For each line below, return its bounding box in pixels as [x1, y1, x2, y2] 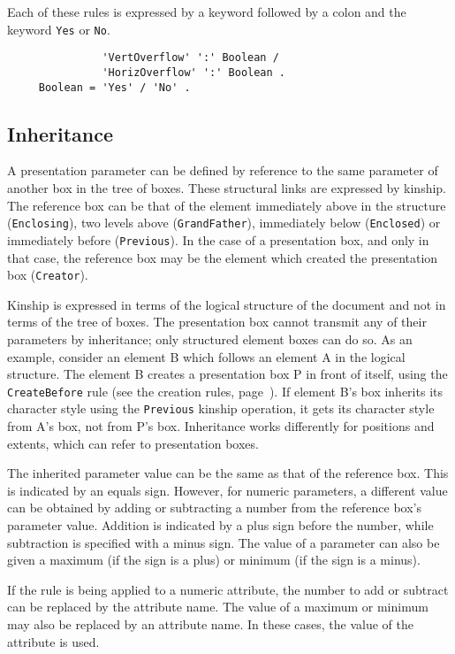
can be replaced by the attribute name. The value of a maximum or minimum [7, 597, 428, 616]
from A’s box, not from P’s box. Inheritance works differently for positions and [7, 417, 435, 435]
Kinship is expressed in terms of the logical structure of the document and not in [7, 295, 446, 313]
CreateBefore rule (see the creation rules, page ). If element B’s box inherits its [7, 381, 443, 400]
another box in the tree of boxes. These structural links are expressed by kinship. [7, 179, 446, 197]
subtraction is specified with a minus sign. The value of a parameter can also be [7, 533, 440, 551]
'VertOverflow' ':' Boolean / [102, 51, 279, 65]
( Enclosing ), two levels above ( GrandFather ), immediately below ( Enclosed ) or [7, 213, 441, 232]
